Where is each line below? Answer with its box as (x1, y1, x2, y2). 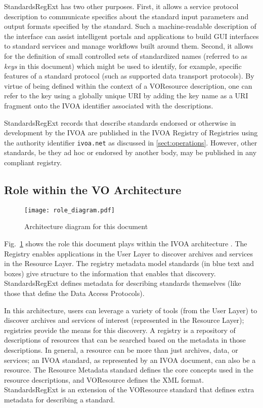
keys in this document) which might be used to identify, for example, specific (4, 60, 242, 71)
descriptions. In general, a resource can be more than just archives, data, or (4, 344, 238, 355)
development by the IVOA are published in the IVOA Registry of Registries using (4, 127, 258, 138)
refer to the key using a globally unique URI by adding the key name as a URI (4, 90, 248, 101)
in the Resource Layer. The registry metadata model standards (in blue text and (4, 258, 254, 269)
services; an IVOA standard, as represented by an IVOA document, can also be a (4, 354, 256, 365)
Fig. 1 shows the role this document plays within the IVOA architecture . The (4, 238, 247, 249)
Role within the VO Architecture (4, 181, 182, 197)
